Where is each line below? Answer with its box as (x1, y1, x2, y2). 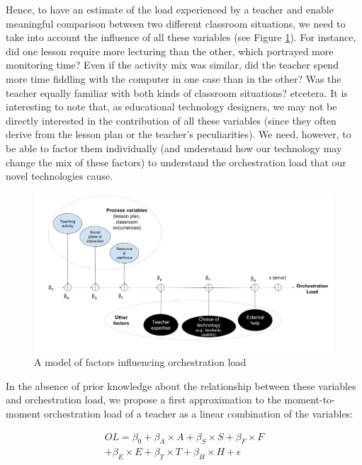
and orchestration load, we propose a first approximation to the (6, 392, 281, 407)
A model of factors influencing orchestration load (34, 355, 247, 369)
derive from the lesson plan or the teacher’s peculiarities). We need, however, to (6, 127, 351, 142)
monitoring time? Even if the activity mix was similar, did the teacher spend (6, 57, 339, 72)
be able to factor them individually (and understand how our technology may (6, 140, 342, 155)
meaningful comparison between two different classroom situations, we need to (6, 16, 346, 30)
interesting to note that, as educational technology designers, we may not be (6, 99, 337, 114)
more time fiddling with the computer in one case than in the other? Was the (6, 71, 341, 86)
